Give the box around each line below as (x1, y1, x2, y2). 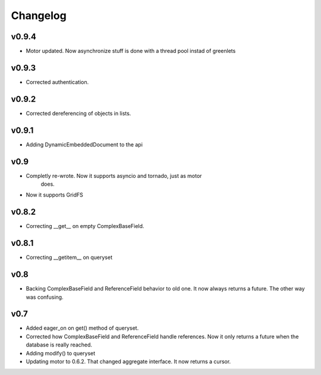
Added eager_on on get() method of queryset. (26, 324, 139, 332)
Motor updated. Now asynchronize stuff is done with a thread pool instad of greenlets (26, 48, 236, 55)
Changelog (11, 9, 67, 22)
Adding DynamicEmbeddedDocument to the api (26, 140, 143, 148)
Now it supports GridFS (26, 191, 83, 199)
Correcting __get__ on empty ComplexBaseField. (26, 223, 144, 230)
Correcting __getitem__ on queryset (26, 254, 113, 261)
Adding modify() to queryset (26, 349, 96, 357)
